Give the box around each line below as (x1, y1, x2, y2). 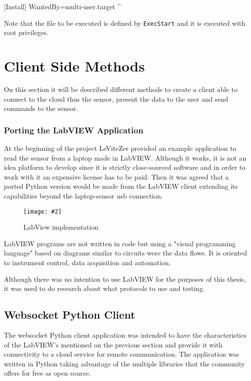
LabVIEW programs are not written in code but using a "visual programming (4, 238, 236, 248)
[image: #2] (23, 208, 62, 215)
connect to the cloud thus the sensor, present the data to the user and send (4, 93, 228, 104)
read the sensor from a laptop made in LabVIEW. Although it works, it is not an (4, 152, 247, 163)
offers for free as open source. (4, 368, 91, 378)
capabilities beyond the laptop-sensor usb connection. (4, 190, 163, 200)
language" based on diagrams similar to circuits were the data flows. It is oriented (4, 248, 247, 258)
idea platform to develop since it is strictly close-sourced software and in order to (4, 162, 246, 172)
